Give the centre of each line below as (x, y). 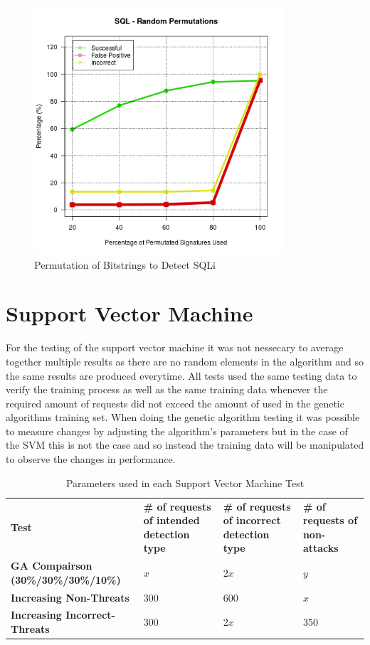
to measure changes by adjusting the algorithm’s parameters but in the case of (177, 431)
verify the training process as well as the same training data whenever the (167, 389)
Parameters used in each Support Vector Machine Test (185, 483)
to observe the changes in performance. (91, 459)
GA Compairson (52, 566)
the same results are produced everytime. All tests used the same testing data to (181, 375)
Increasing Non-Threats (70, 597)
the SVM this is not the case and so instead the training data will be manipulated (185, 445)
